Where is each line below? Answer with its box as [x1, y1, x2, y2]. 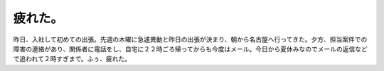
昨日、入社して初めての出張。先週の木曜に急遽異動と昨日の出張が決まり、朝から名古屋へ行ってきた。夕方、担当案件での [13, 35, 368, 44]
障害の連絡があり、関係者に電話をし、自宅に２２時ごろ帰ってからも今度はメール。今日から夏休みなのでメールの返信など [13, 44, 368, 53]
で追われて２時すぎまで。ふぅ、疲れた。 [13, 55, 132, 63]
